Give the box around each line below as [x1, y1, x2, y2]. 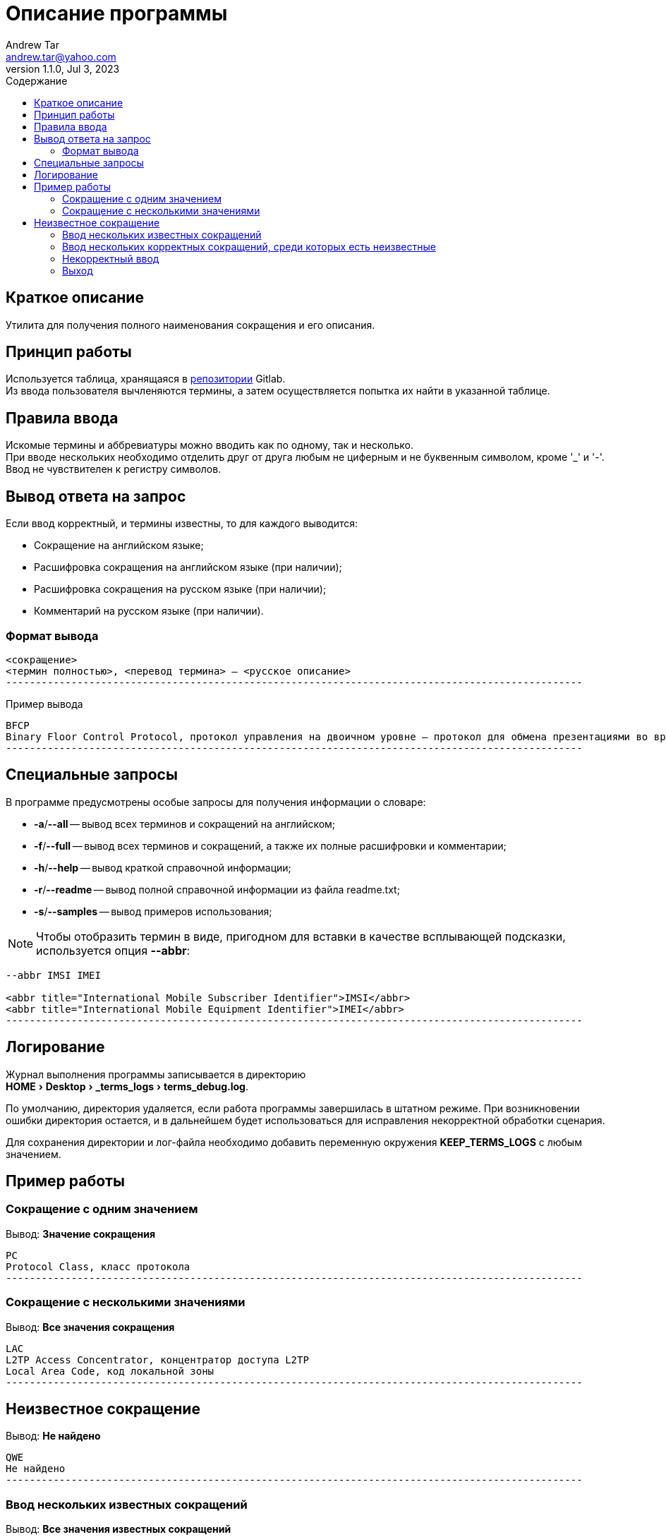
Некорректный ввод [62, 252, 159, 265]
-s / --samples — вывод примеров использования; [34, 905, 272, 917]
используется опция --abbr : [36, 943, 190, 958]
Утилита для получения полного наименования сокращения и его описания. [6, 318, 375, 331]
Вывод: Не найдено [6, 1430, 101, 1442]
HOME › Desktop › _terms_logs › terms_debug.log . [6, 1080, 248, 1092]
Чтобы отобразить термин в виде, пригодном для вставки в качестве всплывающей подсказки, [36, 929, 566, 944]
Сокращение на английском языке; [34, 539, 204, 552]
